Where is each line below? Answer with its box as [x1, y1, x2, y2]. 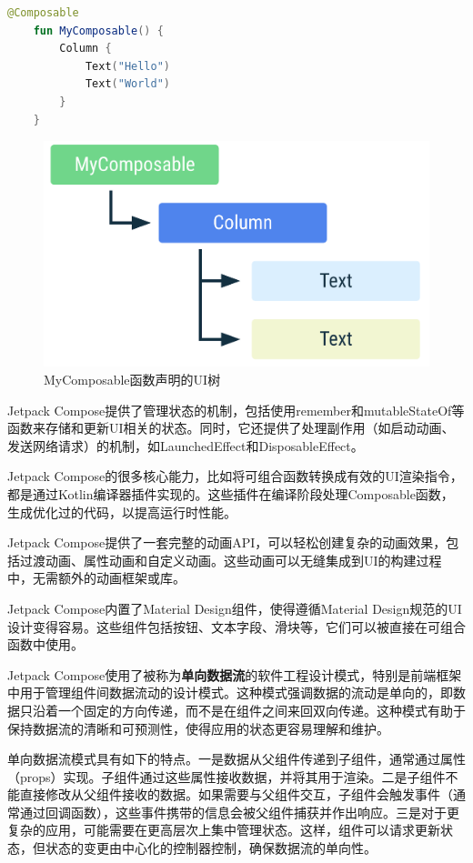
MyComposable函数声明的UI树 [44, 370, 221, 389]
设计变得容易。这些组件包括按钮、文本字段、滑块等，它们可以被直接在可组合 [7, 617, 466, 636]
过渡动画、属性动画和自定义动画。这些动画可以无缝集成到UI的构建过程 [19, 550, 442, 569]
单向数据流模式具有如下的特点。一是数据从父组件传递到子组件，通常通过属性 [7, 749, 466, 768]
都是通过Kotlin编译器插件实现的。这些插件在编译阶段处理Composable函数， [7, 484, 454, 503]
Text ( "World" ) [85, 77, 171, 91]
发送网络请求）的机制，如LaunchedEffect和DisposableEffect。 [7, 436, 364, 455]
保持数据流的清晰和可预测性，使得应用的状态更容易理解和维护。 [7, 718, 389, 738]
